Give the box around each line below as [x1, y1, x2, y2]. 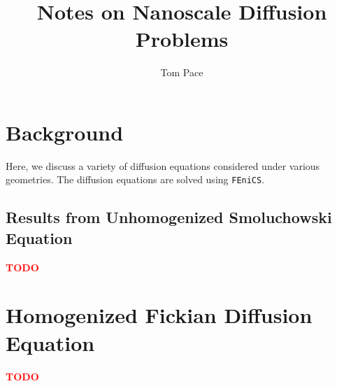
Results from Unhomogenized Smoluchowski [6, 206, 332, 228]
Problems [135, 24, 229, 53]
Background [6, 117, 124, 146]
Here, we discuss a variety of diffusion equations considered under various [6, 158, 320, 173]
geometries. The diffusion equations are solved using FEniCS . [6, 172, 265, 187]
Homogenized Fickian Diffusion [6, 301, 313, 329]
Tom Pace [160, 65, 203, 80]
